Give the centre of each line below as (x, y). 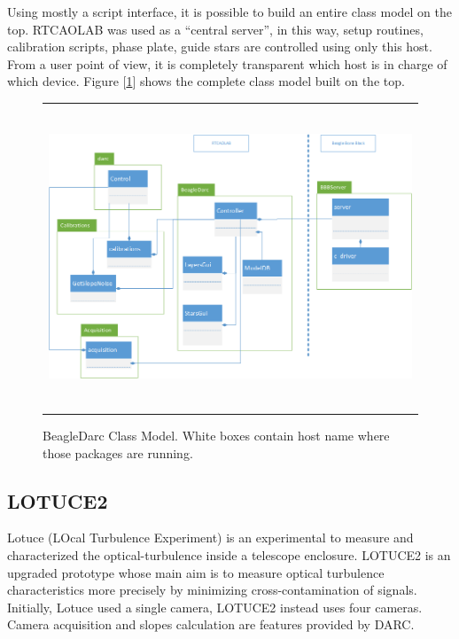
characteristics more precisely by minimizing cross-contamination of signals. (212, 590)
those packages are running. (118, 452)
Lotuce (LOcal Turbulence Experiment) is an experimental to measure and (210, 538)
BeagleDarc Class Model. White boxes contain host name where (216, 435)
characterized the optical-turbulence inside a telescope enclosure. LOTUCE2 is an (229, 554)
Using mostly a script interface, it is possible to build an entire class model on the (229, 12)
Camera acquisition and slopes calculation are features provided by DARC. (211, 624)
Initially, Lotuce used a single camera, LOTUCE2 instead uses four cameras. (215, 607)
